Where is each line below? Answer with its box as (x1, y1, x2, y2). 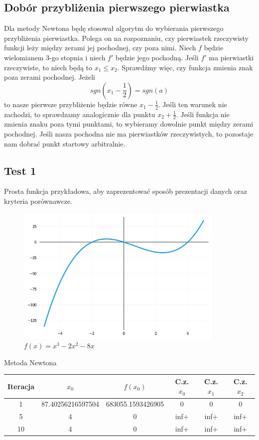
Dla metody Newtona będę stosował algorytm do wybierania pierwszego (4, 23, 224, 33)
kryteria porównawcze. (4, 196, 73, 206)
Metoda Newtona (4, 357, 57, 367)
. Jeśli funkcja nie (176, 109, 230, 119)
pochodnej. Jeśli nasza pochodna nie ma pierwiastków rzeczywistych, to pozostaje (4, 129, 254, 139)
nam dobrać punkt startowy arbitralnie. (4, 138, 126, 148)
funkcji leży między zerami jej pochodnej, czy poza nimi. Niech (4, 42, 196, 53)
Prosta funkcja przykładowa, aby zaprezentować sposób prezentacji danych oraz (4, 186, 247, 196)
